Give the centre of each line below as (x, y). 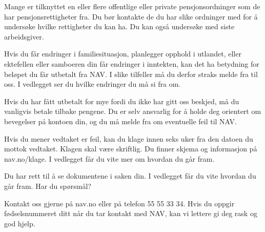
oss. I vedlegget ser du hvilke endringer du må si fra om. (93, 84)
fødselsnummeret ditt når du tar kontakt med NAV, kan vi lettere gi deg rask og (131, 213)
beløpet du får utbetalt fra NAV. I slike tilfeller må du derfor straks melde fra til (131, 74)
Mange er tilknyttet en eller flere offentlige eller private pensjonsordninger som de (132, 6)
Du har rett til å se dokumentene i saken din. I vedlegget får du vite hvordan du (130, 176)
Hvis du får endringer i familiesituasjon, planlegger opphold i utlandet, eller (123, 54)
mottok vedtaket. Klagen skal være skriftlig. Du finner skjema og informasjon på (131, 149)
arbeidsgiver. (24, 36)
